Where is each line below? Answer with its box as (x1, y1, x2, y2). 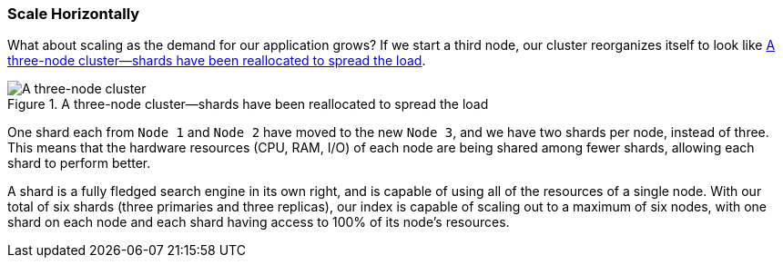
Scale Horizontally (7, 5, 140, 23)
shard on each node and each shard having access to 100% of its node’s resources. (7, 214, 510, 231)
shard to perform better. (7, 155, 151, 172)
